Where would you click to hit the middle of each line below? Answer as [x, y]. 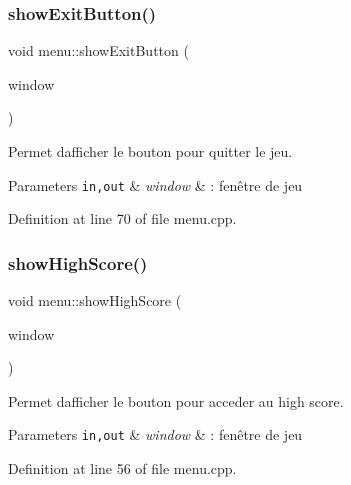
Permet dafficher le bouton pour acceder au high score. [176, 400]
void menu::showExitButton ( [98, 50]
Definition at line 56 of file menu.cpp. [122, 468]
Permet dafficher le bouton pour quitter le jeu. [150, 151]
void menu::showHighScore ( [95, 300]
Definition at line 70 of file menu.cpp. [122, 218]
